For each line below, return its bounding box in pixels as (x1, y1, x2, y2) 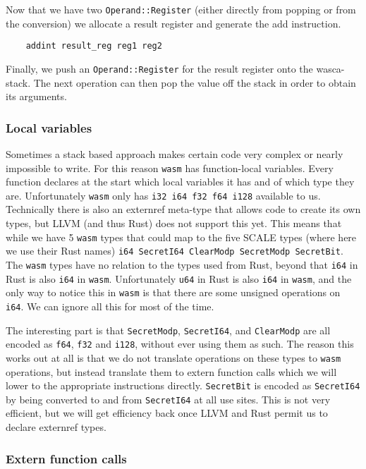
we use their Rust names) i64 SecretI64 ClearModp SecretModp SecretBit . (6, 243, 343, 258)
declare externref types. (6, 420, 106, 434)
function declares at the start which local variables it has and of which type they (6, 174, 355, 189)
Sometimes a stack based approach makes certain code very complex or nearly (6, 146, 343, 161)
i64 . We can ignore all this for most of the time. (6, 298, 214, 313)
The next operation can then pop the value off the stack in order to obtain (33, 75, 356, 90)
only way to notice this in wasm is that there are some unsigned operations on (6, 285, 341, 300)
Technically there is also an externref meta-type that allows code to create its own (6, 202, 361, 217)
